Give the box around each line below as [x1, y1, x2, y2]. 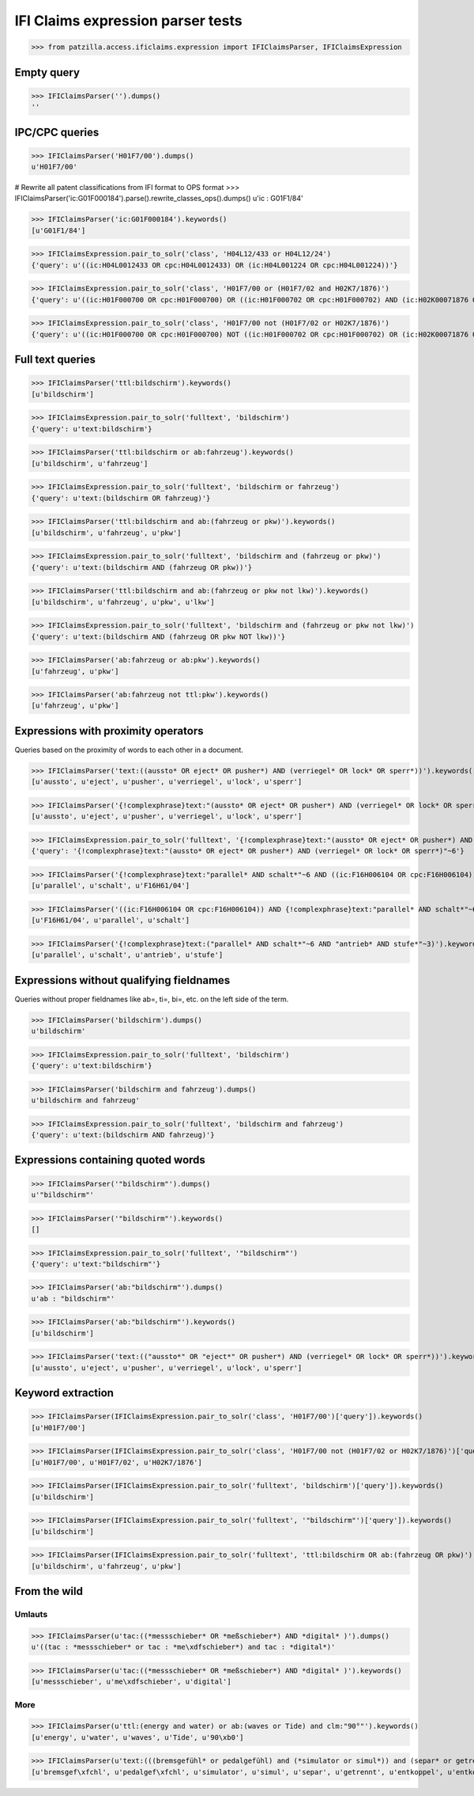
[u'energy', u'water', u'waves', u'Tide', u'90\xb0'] [31, 1733, 244, 1741]
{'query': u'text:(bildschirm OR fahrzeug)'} [31, 493, 211, 503]
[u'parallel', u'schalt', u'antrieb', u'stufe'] [31, 951, 224, 959]
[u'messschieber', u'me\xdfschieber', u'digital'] [31, 1677, 232, 1686]
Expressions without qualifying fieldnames [14, 974, 231, 987]
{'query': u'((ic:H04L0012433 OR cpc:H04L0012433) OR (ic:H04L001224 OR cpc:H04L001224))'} [31, 260, 398, 269]
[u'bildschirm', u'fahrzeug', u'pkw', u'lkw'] [31, 598, 215, 606]
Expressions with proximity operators [14, 724, 204, 738]
